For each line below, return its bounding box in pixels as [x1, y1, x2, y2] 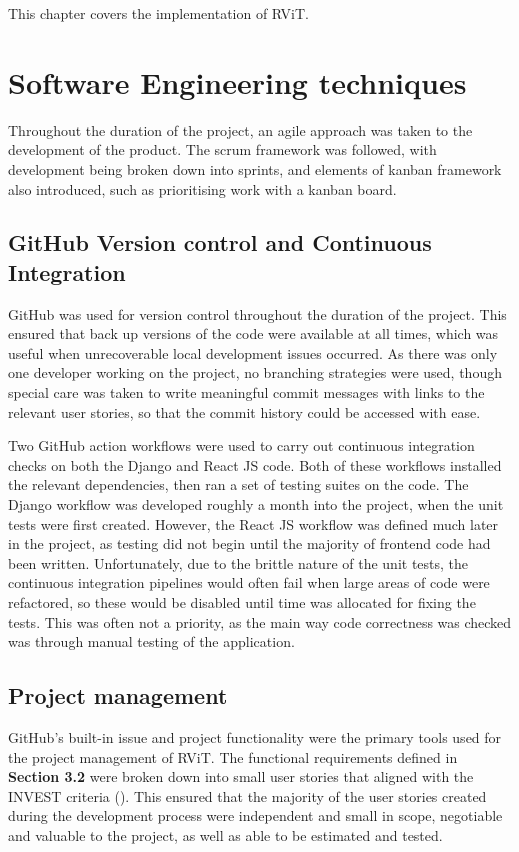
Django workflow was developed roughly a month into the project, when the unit [8, 494, 504, 515]
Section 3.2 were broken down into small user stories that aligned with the [8, 766, 474, 787]
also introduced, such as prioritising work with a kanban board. [8, 178, 397, 199]
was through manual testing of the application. [8, 631, 295, 652]
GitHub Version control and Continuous [8, 227, 432, 258]
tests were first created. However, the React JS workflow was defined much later [8, 513, 499, 534]
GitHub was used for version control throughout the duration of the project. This [8, 303, 507, 324]
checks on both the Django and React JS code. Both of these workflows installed [8, 454, 502, 475]
